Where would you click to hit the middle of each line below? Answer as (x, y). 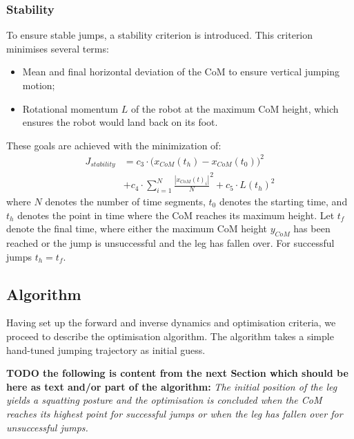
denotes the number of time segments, (125, 201)
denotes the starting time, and (283, 201)
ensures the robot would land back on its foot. (120, 122)
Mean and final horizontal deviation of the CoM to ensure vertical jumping (181, 72)
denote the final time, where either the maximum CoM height (137, 228)
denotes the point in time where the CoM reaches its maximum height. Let (176, 215)
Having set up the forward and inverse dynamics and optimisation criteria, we (171, 323)
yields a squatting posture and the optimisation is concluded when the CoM (164, 400)
